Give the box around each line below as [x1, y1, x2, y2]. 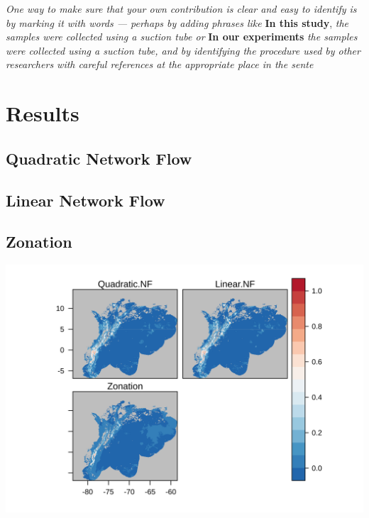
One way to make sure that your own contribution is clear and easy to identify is [6, 1, 357, 16]
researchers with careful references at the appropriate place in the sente [6, 57, 314, 72]
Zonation [6, 231, 72, 253]
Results [6, 99, 79, 128]
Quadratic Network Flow [6, 147, 192, 169]
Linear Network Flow [6, 189, 165, 211]
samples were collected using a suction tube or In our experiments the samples [6, 29, 358, 44]
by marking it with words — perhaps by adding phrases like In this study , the [6, 15, 348, 30]
